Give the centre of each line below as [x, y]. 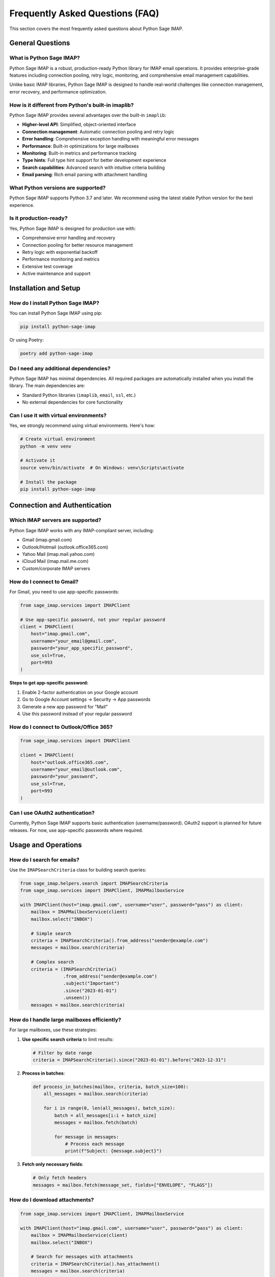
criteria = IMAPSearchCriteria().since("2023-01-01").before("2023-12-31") [130, 1060]
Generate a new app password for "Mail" [65, 706]
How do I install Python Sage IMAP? [54, 303]
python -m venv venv [46, 446]
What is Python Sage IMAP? [45, 58]
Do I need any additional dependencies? [60, 368]
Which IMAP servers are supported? [55, 520]
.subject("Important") [91, 984]
